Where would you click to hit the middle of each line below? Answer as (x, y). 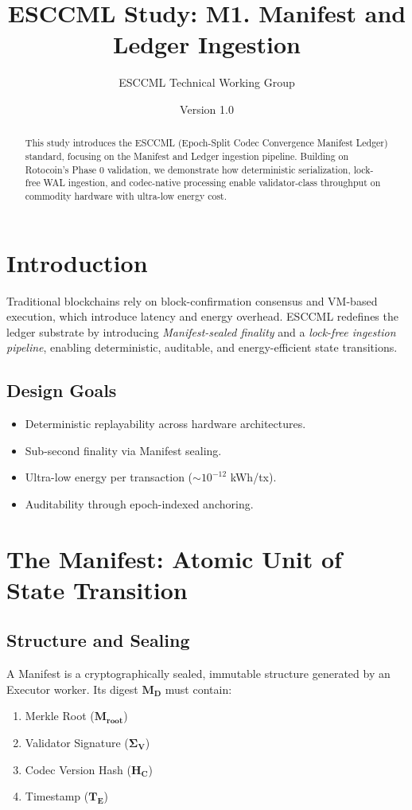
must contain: (198, 689)
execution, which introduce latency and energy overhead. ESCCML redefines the (202, 316)
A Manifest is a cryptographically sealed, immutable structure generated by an (198, 674)
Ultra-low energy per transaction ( (109, 477)
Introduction (77, 262)
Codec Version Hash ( (78, 769)
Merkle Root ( (60, 716)
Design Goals (62, 390)
